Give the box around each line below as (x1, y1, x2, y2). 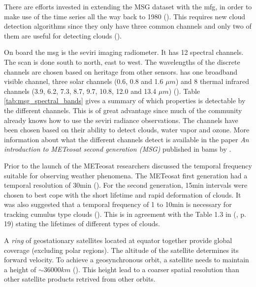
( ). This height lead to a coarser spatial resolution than (73, 264, 239, 274)
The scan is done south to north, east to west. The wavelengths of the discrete (4, 56, 240, 67)
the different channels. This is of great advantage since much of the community (4, 105, 242, 115)
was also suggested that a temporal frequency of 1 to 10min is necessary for (4, 199, 232, 209)
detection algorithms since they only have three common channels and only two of (4, 21, 252, 31)
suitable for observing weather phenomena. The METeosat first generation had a (4, 170, 248, 180)
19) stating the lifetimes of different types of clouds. (4, 218, 160, 229)
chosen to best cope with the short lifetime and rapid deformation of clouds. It (4, 189, 241, 200)
